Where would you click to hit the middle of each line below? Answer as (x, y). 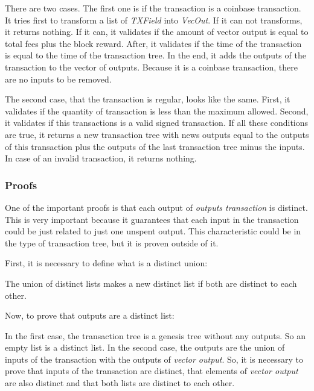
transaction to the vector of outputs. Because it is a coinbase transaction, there (151, 67)
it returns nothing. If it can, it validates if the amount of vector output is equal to (157, 32)
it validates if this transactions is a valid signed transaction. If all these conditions (157, 123)
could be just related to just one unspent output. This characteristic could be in (153, 231)
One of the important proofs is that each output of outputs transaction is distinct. (156, 207)
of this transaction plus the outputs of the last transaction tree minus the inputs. (155, 146)
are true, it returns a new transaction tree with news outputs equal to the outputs (157, 134)
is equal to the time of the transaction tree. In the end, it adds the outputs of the (155, 55)
